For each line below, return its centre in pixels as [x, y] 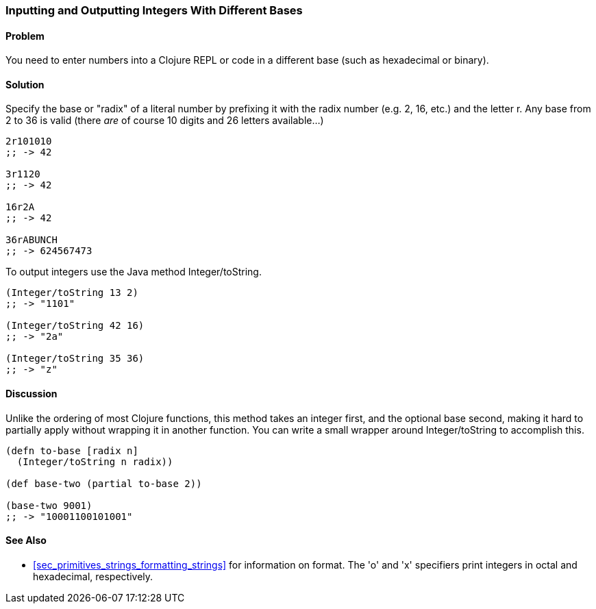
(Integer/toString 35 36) [75, 359]
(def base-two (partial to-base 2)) [104, 483]
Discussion [32, 394]
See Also [26, 540]
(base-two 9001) [49, 505]
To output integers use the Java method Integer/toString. [134, 272]
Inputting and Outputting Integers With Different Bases [154, 10]
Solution [25, 84]
